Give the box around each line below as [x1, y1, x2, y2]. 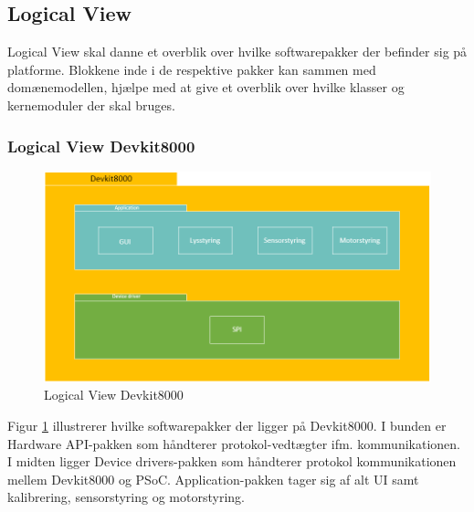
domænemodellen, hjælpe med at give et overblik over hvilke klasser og [7, 78, 405, 97]
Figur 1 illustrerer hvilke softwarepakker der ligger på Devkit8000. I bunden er [7, 415, 447, 434]
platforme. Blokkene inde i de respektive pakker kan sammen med [7, 59, 376, 78]
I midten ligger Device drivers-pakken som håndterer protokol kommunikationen [7, 452, 457, 471]
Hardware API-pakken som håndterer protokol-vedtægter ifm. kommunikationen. [7, 434, 460, 453]
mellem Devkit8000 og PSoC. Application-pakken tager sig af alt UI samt [7, 469, 419, 488]
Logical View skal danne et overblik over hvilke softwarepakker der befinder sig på [7, 42, 468, 61]
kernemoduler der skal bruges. [7, 95, 175, 114]
